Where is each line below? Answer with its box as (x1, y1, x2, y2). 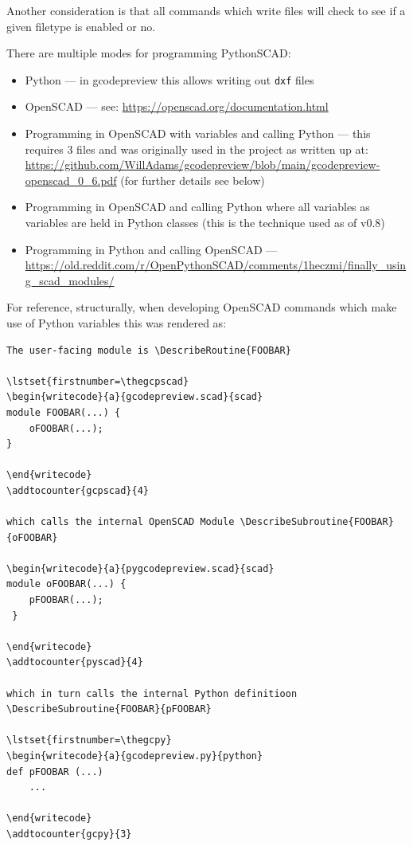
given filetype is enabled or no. (6, 18, 156, 34)
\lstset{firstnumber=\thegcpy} (6, 734, 172, 746)
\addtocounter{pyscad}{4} (6, 656, 143, 668)
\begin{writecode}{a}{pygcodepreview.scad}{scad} (6, 562, 275, 574)
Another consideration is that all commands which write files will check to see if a (6, 2, 406, 18)
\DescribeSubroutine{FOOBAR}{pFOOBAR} (6, 703, 212, 715)
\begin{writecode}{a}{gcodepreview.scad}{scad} (6, 391, 263, 403)
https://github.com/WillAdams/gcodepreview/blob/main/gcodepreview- (25, 156, 380, 173)
